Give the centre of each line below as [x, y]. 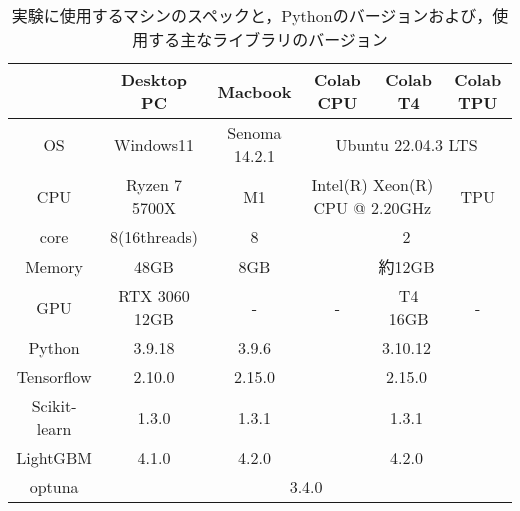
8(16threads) [154, 236]
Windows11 [154, 144]
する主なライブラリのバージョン [268, 39]
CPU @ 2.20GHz [372, 207]
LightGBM [54, 457]
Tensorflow [54, 376]
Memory [54, 266]
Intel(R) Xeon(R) [372, 184]
